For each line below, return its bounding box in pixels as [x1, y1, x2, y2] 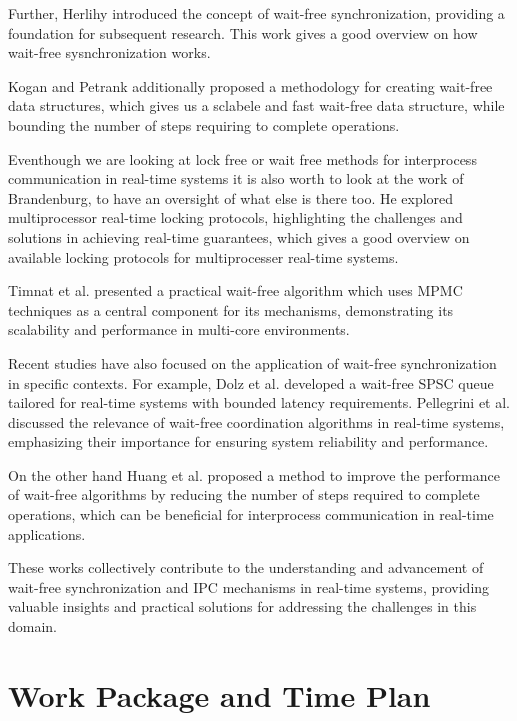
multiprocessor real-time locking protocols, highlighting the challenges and [8, 207, 463, 228]
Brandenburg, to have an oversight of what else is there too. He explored [8, 187, 454, 208]
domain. [8, 616, 58, 637]
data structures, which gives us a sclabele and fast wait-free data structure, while [8, 95, 505, 116]
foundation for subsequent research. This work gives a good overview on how [8, 22, 478, 43]
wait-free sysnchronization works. [8, 42, 211, 63]
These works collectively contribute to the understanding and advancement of [8, 557, 484, 578]
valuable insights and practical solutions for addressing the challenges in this [8, 596, 477, 617]
